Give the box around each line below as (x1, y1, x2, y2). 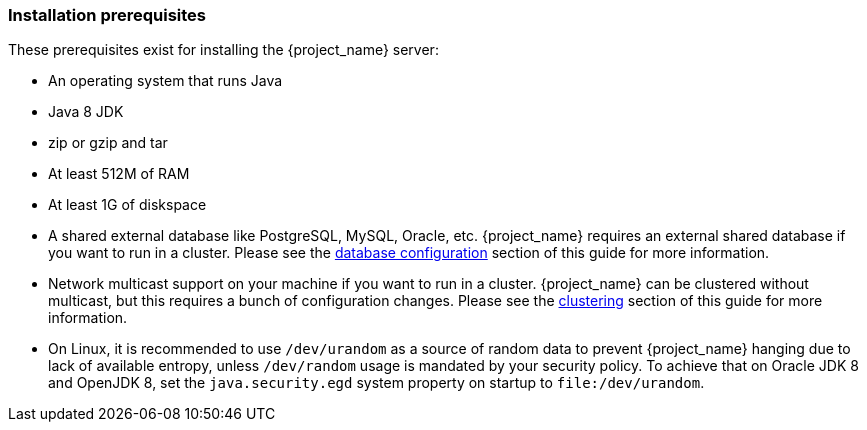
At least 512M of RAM (48, 165, 190, 183)
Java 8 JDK (48, 103, 124, 121)
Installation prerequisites (8, 5, 206, 25)
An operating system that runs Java (48, 72, 283, 90)
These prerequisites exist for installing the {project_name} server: (8, 41, 439, 59)
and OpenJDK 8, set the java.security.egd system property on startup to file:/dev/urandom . (48, 374, 705, 392)
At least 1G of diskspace (48, 196, 207, 214)
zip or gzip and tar (48, 134, 168, 152)
